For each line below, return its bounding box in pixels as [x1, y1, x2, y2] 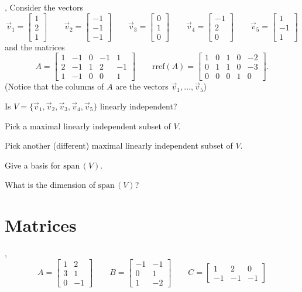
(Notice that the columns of [5, 80, 104, 92]
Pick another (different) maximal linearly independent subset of [5, 139, 233, 152]
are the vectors [115, 80, 169, 92]
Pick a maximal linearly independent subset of [5, 119, 171, 132]
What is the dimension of [5, 178, 95, 191]
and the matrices [5, 40, 65, 53]
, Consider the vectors [5, 1, 83, 13]
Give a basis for [5, 159, 61, 171]
